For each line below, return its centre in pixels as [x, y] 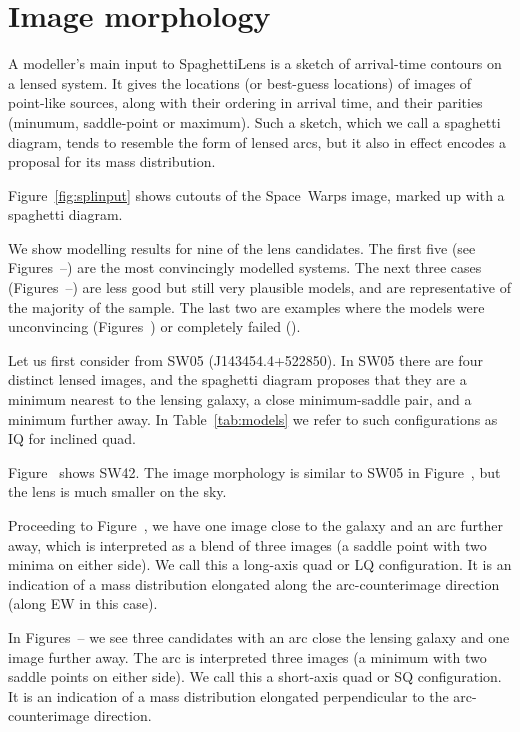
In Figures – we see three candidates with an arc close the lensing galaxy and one [259, 636]
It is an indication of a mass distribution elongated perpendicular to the [228, 695]
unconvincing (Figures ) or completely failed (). [154, 326]
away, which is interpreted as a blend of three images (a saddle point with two [247, 544]
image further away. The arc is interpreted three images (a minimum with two [247, 656]
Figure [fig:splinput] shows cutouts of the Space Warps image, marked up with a [256, 194]
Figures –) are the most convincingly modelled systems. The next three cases [245, 267]
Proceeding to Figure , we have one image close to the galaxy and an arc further [255, 525]
